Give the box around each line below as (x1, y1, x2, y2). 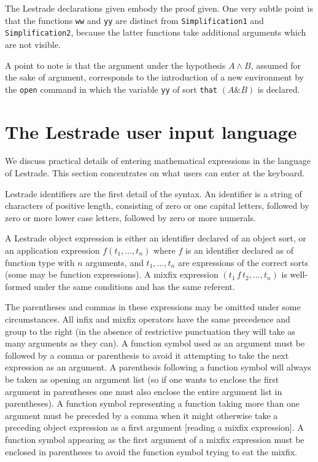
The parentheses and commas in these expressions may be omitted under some (5, 300, 301, 313)
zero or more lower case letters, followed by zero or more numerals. (5, 211, 256, 224)
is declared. (257, 82, 300, 95)
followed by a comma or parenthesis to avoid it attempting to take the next (5, 348, 289, 361)
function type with (5, 256, 75, 268)
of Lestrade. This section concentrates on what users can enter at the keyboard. (5, 166, 305, 179)
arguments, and (85, 256, 144, 268)
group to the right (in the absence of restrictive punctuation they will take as (5, 324, 295, 337)
